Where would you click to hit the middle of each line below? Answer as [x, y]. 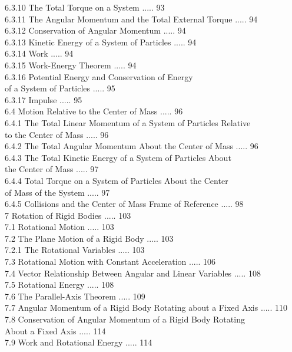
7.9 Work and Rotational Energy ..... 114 [79, 342]
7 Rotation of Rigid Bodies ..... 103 [68, 215]
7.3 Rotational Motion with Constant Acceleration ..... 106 [110, 261]
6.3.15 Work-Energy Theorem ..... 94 [71, 65]
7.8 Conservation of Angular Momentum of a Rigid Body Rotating [125, 319]
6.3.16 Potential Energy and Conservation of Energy [99, 76]
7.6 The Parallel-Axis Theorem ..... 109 [75, 296]
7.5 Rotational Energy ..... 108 [59, 284]
